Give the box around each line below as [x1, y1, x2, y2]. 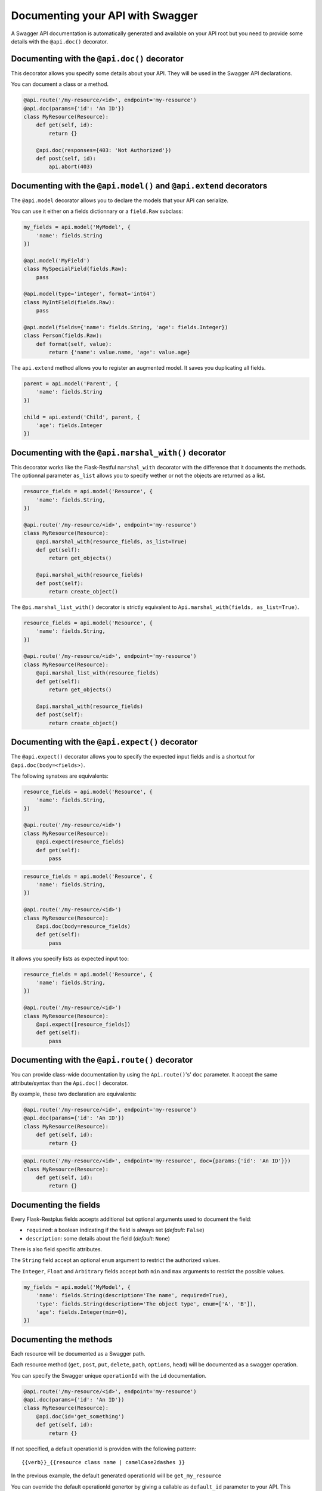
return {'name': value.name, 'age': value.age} [48, 349, 191, 356]
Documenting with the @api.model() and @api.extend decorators [11, 181, 268, 191]
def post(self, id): [36, 155, 97, 162]
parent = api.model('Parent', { [23, 381, 119, 387]
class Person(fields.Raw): [23, 332, 103, 339]
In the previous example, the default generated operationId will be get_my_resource [11, 1472, 222, 1479]
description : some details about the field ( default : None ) [26, 1235, 170, 1242]
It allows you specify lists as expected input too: [11, 955, 129, 962]
